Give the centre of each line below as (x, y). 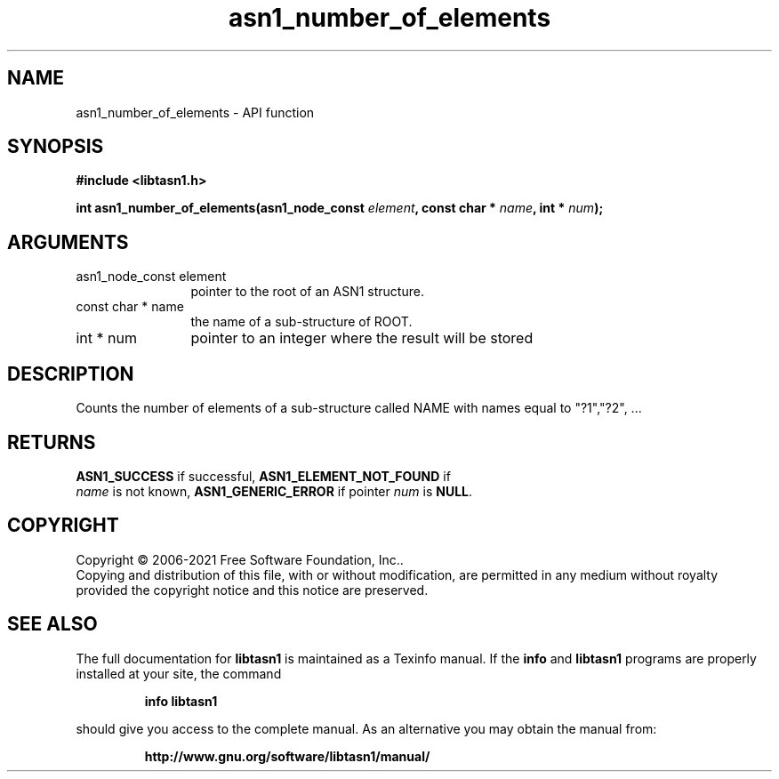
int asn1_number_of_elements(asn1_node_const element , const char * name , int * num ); (340, 208)
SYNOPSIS (56, 147)
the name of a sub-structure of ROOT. (301, 322)
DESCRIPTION (71, 373)
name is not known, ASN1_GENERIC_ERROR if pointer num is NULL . (274, 491)
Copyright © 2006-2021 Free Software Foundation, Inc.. (240, 559)
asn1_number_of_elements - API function (195, 112)
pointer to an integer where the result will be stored (362, 338)
